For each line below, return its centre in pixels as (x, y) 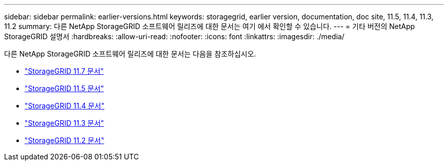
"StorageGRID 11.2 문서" (64, 140)
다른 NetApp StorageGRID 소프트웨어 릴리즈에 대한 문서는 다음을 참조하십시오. (130, 54)
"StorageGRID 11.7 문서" (64, 71)
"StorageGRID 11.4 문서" (65, 106)
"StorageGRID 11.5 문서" (64, 88)
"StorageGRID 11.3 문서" (64, 123)
